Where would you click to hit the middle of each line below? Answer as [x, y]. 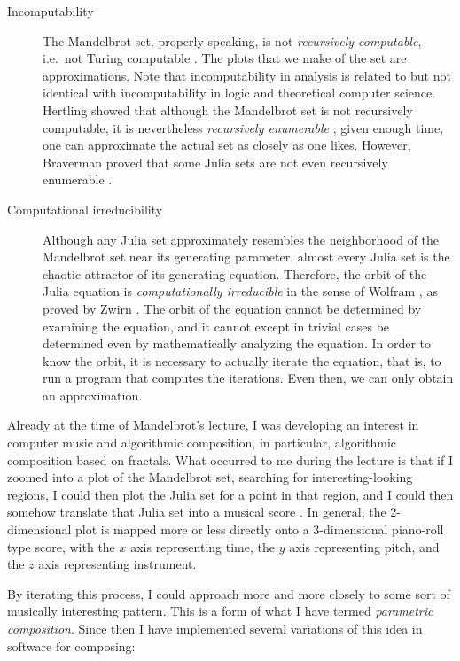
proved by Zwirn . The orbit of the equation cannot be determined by [232, 308]
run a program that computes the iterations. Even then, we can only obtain [248, 378]
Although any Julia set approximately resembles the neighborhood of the [241, 239]
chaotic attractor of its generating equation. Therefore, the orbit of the [235, 273]
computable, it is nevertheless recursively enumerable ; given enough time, [243, 127]
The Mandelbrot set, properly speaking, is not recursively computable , [232, 40]
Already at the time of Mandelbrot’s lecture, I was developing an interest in [213, 425]
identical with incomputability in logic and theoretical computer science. [239, 93]
